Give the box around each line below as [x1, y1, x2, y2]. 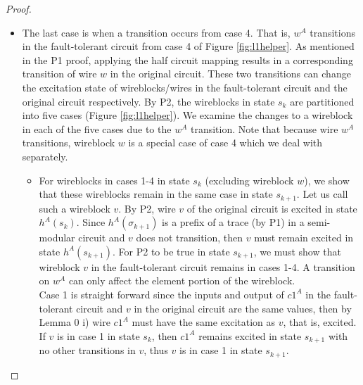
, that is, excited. [283, 315, 357, 329]
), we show [304, 172, 350, 187]
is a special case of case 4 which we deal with [128, 135, 323, 150]
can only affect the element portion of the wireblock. [68, 273, 295, 288]
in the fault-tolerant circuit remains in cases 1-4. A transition [91, 259, 355, 274]
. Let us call [296, 187, 348, 201]
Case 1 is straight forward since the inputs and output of [39, 286, 284, 301]
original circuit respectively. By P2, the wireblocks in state [22, 94, 275, 108]
